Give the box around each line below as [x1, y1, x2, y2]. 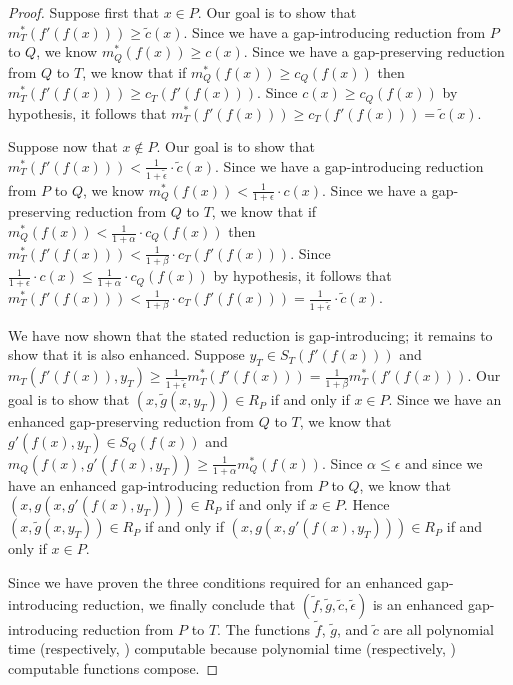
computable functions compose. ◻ [8, 657, 219, 678]
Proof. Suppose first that [8, 2, 160, 22]
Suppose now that [8, 136, 118, 157]
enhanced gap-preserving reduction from [8, 411, 255, 432]
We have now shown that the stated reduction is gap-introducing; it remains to [8, 324, 493, 345]
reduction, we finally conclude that [82, 593, 296, 614]
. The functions [217, 618, 311, 639]
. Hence [343, 494, 390, 515]
